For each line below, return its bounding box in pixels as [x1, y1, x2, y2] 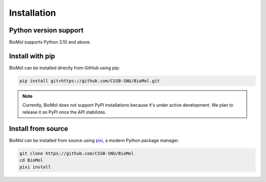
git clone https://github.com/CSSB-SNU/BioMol [19, 151, 134, 156]
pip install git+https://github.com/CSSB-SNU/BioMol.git [19, 78, 160, 84]
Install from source [9, 124, 68, 133]
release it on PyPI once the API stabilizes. [22, 109, 107, 115]
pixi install [19, 164, 51, 170]
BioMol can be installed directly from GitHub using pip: [9, 64, 120, 71]
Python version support [9, 26, 84, 34]
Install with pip [9, 52, 55, 60]
